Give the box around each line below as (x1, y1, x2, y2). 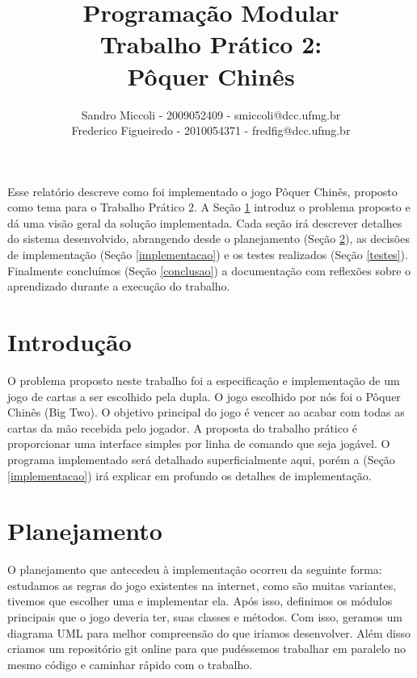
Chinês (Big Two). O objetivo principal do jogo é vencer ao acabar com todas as (7, 404, 405, 421)
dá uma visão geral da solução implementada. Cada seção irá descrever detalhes (7, 214, 402, 231)
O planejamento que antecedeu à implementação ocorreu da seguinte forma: (7, 561, 382, 578)
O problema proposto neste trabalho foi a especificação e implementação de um (7, 371, 400, 388)
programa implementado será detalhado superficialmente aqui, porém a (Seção (7, 450, 395, 467)
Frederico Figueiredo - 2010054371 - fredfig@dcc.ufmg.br (71, 122, 351, 139)
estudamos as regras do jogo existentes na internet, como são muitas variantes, (7, 576, 397, 593)
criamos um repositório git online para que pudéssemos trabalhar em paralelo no (7, 640, 406, 657)
